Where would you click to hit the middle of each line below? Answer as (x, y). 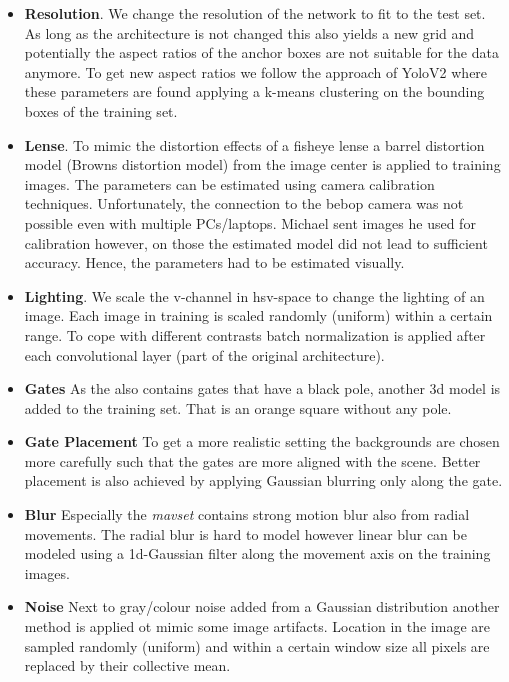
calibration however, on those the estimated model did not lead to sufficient (256, 242)
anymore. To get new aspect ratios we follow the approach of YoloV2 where (256, 71)
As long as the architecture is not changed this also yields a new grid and (249, 32)
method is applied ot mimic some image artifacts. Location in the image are (257, 626)
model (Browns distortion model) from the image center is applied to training (262, 164)
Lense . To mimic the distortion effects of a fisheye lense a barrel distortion (254, 144)
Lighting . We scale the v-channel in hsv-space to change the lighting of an (254, 295)
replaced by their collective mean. (127, 665)
